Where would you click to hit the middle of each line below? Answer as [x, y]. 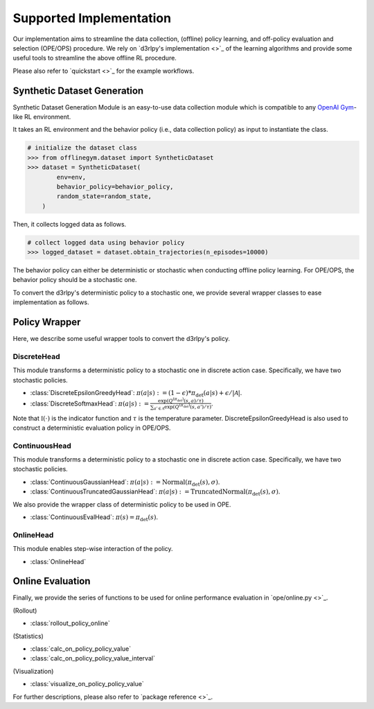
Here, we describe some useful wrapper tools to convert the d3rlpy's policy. [121, 339]
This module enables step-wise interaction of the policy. [93, 549]
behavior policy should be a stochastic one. [75, 280]
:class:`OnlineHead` [58, 561]
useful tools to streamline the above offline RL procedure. [95, 58]
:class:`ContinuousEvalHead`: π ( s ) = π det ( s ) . [94, 518]
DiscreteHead [36, 356]
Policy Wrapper [47, 322]
